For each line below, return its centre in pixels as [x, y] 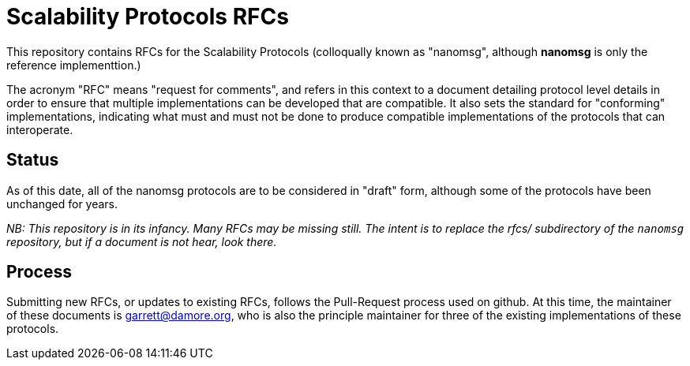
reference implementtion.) [74, 65]
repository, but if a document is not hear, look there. [142, 241]
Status [33, 160]
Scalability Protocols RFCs [148, 17]
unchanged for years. [62, 204]
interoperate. [40, 129]
